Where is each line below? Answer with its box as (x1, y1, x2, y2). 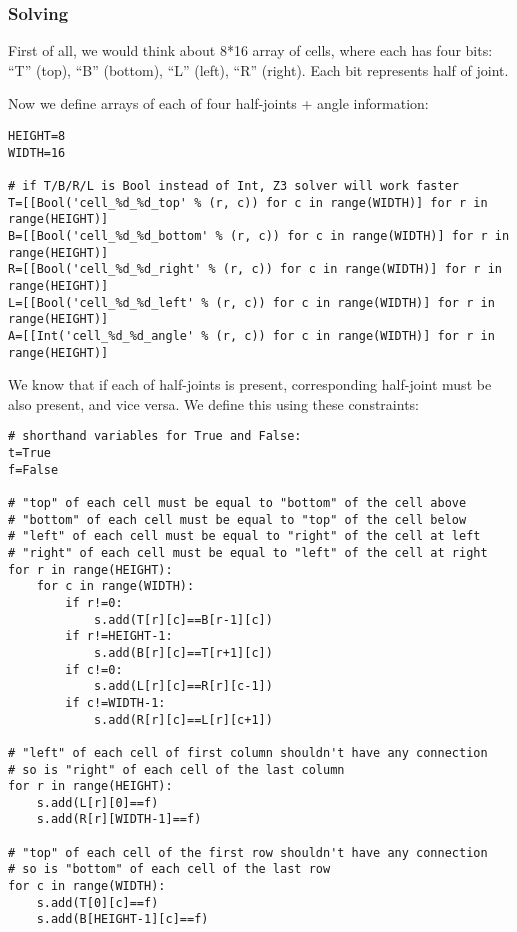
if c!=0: (65, 662, 123, 677)
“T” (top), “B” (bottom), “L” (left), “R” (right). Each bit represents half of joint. (8, 59, 509, 80)
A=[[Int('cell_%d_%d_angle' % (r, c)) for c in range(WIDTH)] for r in (8, 328, 495, 343)
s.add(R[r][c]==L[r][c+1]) (93, 712, 273, 727)
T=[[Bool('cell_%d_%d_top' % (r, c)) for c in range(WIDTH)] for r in (8, 195, 488, 210)
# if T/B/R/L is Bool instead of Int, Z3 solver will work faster (8, 178, 460, 193)
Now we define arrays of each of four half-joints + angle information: (8, 93, 429, 114)
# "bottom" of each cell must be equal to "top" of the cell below (8, 512, 467, 527)
